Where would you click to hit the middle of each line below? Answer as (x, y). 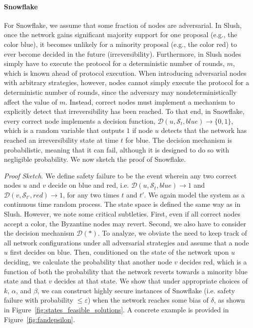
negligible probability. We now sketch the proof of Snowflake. (95, 159)
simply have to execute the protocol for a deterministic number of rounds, (114, 63)
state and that (25, 281)
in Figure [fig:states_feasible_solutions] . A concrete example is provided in (117, 310)
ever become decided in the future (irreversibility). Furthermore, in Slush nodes (123, 54)
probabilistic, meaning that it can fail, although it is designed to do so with (117, 149)
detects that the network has (204, 130)
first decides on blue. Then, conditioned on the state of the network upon (119, 252)
